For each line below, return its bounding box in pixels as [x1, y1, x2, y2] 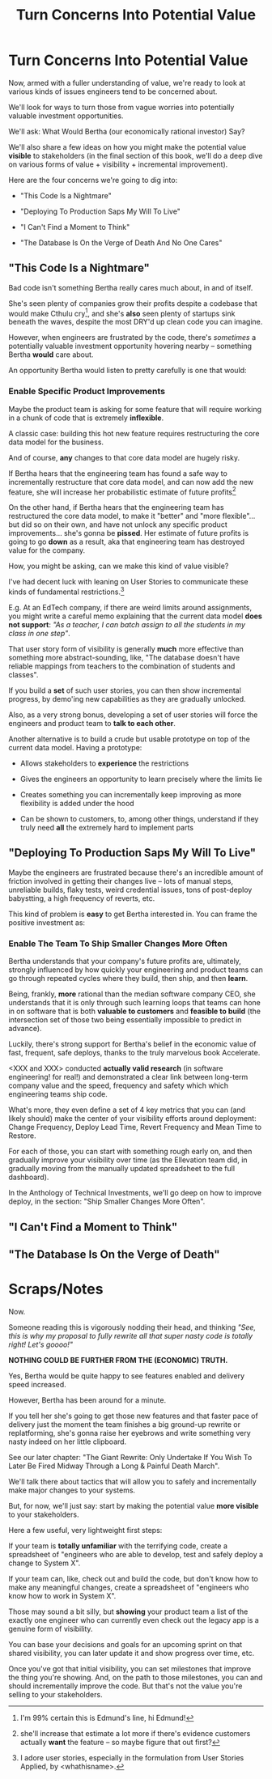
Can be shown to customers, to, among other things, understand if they [19, 814, 259, 824]
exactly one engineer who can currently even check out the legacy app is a [8, 1615, 259, 1624]
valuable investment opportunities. [8, 111, 124, 121]
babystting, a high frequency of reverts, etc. [8, 893, 155, 903]
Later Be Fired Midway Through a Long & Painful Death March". [8, 1461, 220, 1471]
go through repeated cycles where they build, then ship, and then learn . [8, 974, 249, 983]
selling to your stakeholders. [8, 1689, 103, 1699]
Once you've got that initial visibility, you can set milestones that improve [8, 1663, 252, 1673]
